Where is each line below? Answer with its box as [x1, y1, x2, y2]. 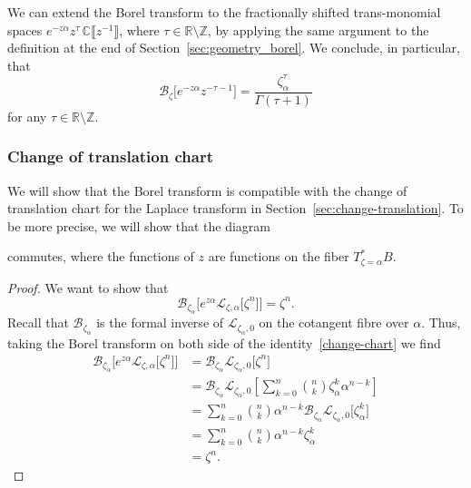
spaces [7, 20, 43, 39]
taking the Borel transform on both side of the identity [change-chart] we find [7, 333, 441, 352]
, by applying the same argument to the [207, 20, 429, 39]
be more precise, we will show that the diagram [7, 216, 270, 235]
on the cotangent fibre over [259, 313, 409, 332]
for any [7, 106, 47, 125]
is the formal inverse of [96, 313, 224, 332]
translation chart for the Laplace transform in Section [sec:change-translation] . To [7, 199, 464, 218]
